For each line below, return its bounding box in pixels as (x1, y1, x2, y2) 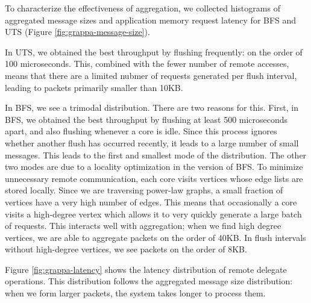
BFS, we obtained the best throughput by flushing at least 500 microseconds (5, 113, 288, 125)
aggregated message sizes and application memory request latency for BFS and (5, 13, 297, 26)
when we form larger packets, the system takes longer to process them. (5, 287, 266, 299)
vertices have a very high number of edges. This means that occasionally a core (5, 195, 297, 208)
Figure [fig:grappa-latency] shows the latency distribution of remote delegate (5, 263, 287, 275)
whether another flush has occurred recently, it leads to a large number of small (5, 136, 299, 149)
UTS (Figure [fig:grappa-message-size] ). (5, 25, 150, 38)
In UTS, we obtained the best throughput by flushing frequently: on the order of (5, 45, 303, 58)
